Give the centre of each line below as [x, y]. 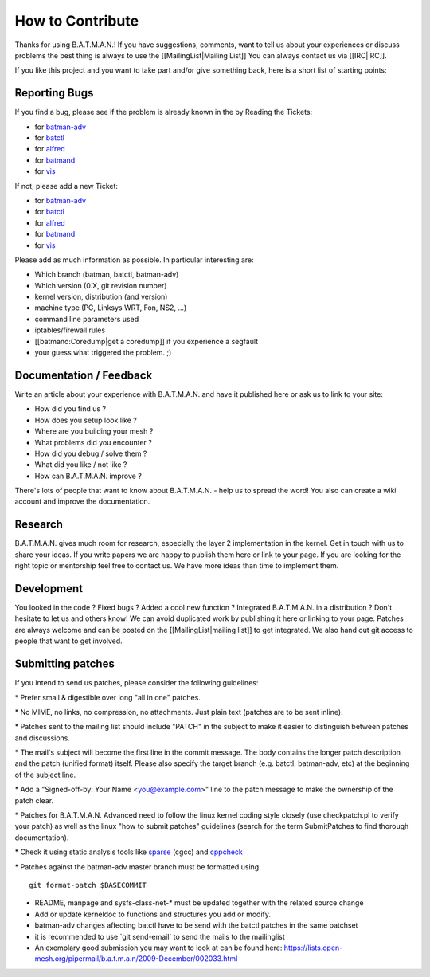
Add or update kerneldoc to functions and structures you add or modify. [152, 914]
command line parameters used [87, 319]
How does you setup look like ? [86, 420]
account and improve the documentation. [82, 501]
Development [49, 589]
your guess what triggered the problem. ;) [103, 353]
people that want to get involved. [68, 641]
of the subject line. [45, 775]
